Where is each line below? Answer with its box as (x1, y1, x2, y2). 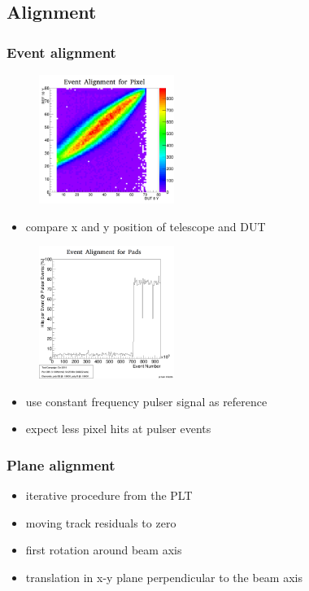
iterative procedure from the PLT (25, 486, 193, 503)
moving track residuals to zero (25, 514, 176, 531)
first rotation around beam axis (25, 541, 182, 558)
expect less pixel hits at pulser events (25, 420, 211, 437)
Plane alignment (7, 454, 115, 475)
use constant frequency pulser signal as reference (25, 392, 268, 409)
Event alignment (7, 42, 116, 62)
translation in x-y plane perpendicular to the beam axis (25, 568, 302, 585)
